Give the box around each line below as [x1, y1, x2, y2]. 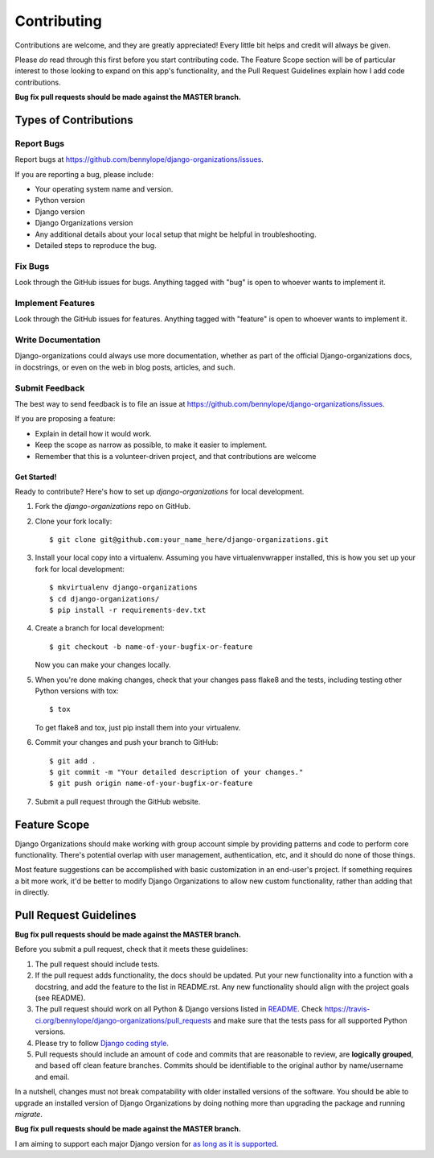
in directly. [14, 887, 50, 897]
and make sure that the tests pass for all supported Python [213, 1015, 407, 1025]
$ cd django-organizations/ [49, 594, 160, 603]
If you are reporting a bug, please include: [14, 169, 154, 179]
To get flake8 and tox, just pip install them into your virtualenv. [35, 722, 241, 732]
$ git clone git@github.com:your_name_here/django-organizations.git [49, 536, 330, 544]
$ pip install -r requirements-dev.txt [49, 606, 207, 615]
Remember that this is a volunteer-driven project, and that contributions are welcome [35, 451, 317, 461]
